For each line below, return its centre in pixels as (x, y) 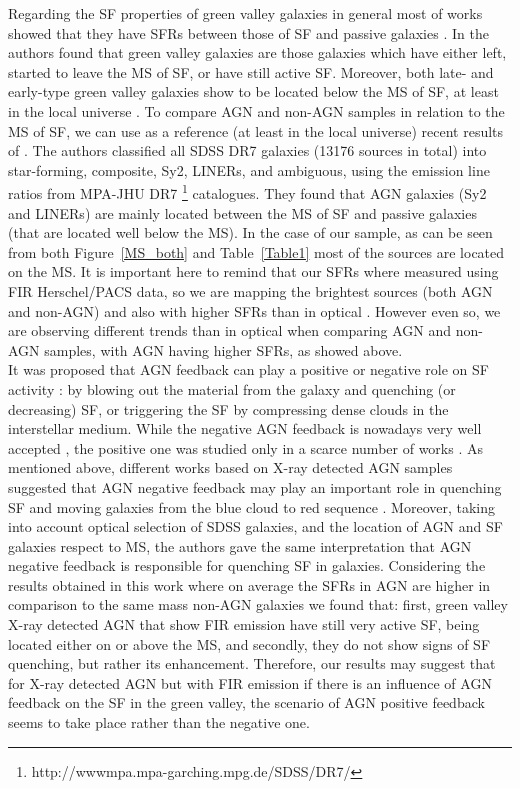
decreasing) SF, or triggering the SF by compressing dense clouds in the (228, 408)
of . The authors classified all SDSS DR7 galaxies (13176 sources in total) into (247, 150)
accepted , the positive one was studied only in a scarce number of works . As (245, 447)
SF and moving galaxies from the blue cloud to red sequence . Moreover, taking (252, 506)
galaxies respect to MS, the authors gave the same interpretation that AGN (240, 545)
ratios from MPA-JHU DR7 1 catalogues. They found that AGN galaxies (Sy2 (247, 191)
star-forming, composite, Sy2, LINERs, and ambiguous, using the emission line (249, 169)
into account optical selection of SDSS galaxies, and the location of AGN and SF (255, 526)
